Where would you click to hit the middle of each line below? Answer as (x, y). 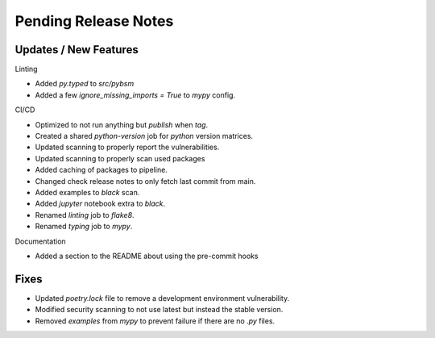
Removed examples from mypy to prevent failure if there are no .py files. (155, 321)
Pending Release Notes (94, 21)
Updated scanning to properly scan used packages (120, 158)
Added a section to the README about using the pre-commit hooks (147, 256)
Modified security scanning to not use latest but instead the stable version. (159, 310)
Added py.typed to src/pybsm (85, 84)
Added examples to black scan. (87, 192)
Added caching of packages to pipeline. (101, 170)
